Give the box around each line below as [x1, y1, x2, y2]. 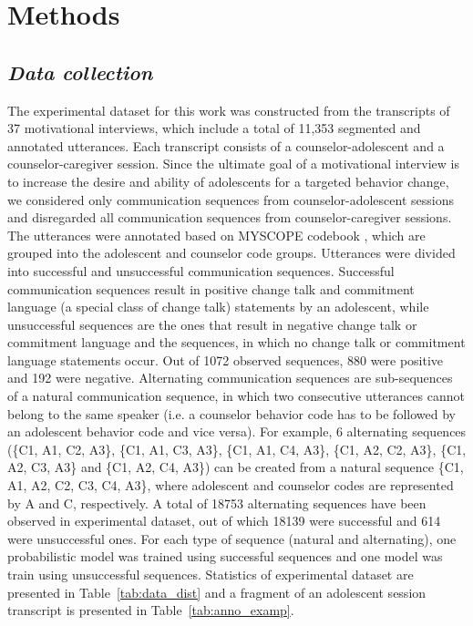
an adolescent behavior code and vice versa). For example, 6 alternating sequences [7, 422, 467, 441]
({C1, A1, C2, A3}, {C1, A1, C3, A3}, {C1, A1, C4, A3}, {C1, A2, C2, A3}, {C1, [7, 439, 467, 458]
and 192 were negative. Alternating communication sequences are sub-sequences [7, 368, 453, 387]
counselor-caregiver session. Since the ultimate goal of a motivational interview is [7, 154, 459, 173]
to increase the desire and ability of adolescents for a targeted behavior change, [7, 171, 449, 190]
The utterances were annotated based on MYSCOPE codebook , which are [7, 225, 426, 244]
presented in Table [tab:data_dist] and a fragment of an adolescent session [7, 582, 427, 601]
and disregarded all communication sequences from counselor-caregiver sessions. [7, 208, 452, 227]
